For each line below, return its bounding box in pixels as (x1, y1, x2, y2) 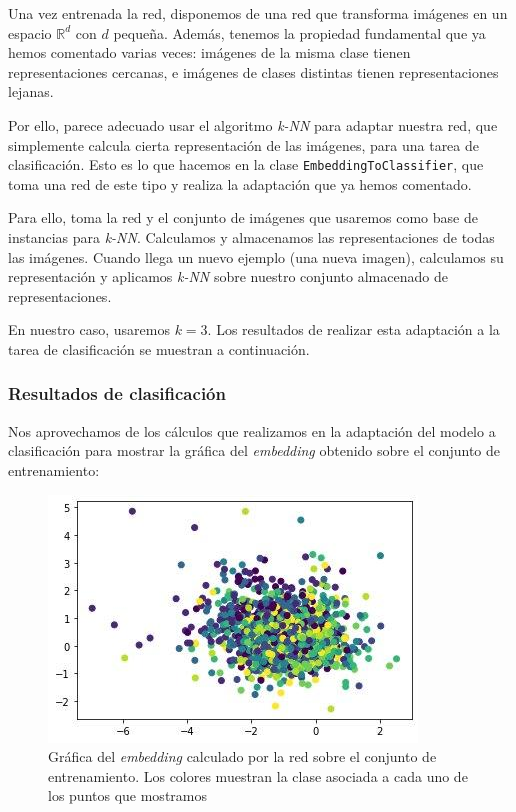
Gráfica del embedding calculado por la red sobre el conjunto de (48, 746, 437, 767)
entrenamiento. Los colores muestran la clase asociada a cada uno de (48, 765, 468, 786)
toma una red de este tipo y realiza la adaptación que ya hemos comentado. (8, 173, 472, 194)
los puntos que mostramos (48, 785, 207, 806)
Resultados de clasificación (8, 381, 226, 406)
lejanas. (8, 81, 54, 102)
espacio (8, 22, 52, 43)
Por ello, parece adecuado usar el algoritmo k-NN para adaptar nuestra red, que (8, 114, 498, 135)
